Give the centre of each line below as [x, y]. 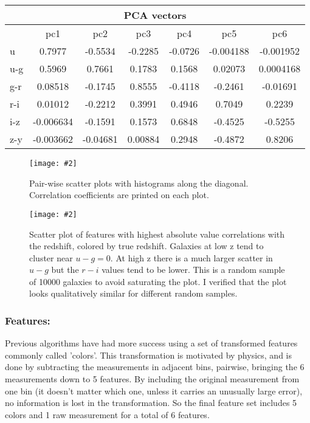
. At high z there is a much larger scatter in [191, 257]
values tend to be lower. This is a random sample [193, 270]
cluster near [51, 257]
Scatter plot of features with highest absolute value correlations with [157, 234]
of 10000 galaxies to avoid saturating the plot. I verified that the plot [158, 281]
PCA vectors [155, 15]
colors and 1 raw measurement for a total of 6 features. [107, 414]
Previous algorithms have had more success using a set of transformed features [151, 343]
